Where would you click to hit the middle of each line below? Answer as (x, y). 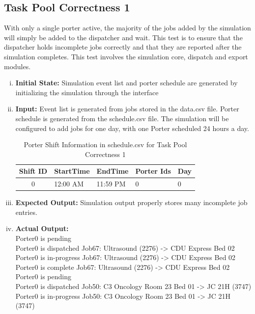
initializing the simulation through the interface (87, 92)
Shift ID (33, 171)
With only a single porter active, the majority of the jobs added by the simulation (127, 28)
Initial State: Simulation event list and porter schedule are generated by (127, 83)
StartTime (72, 171)
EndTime (113, 171)
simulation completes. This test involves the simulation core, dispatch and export (126, 56)
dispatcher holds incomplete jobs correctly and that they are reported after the (123, 47)
